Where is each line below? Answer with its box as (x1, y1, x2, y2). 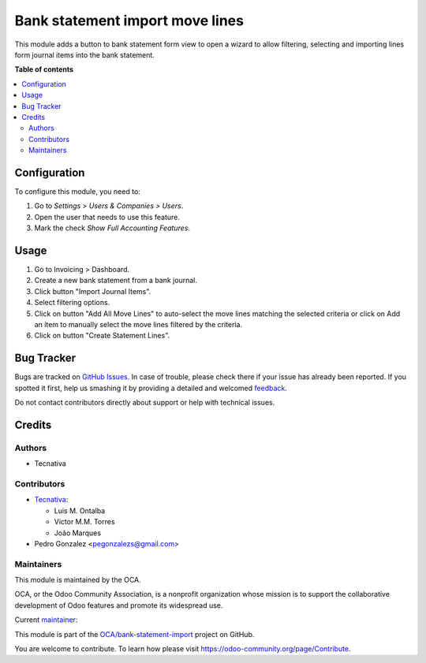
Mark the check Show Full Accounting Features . (34, 223, 191, 233)
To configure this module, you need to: (14, 186, 141, 196)
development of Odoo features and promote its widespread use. (14, 600, 223, 610)
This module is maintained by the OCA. (14, 575, 141, 585)
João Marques (54, 528, 102, 538)
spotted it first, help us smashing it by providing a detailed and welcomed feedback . (14, 383, 288, 393)
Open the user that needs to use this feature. (34, 212, 181, 222)
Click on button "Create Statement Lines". (34, 331, 170, 341)
